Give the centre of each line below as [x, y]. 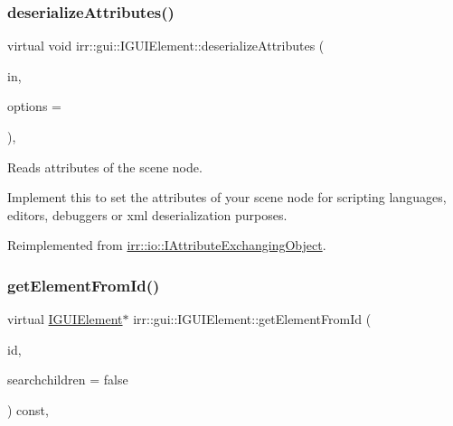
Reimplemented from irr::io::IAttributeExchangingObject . [167, 245]
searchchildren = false [68, 380]
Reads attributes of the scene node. [105, 167]
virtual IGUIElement [65, 319]
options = [34, 106]
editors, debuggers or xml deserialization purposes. [147, 214]
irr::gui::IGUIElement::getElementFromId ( [252, 319]
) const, [28, 409]
